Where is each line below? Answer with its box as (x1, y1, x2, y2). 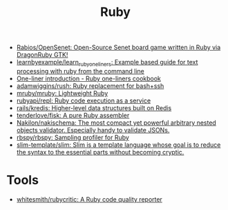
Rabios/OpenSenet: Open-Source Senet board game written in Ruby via (16, 43, 221, 52)
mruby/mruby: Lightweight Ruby (16, 89, 108, 97)
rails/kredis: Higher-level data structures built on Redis (16, 103, 172, 112)
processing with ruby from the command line (16, 67, 144, 75)
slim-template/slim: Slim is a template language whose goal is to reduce (16, 140, 221, 149)
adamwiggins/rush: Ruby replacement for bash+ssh (16, 81, 164, 90)
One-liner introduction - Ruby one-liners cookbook (16, 74, 162, 82)
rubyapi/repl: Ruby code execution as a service (16, 96, 151, 105)
